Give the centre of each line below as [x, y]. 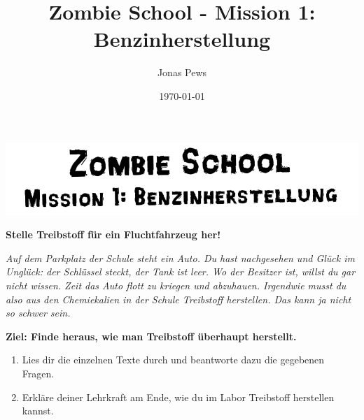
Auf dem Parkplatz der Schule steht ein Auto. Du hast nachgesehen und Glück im [181, 258]
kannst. [38, 411]
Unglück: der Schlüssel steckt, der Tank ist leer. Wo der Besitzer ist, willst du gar [181, 271]
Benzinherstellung [182, 39]
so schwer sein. [38, 313]
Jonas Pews [182, 72]
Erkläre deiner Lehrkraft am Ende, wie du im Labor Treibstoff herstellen [178, 397]
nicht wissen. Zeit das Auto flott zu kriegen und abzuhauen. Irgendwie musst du [176, 285]
